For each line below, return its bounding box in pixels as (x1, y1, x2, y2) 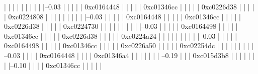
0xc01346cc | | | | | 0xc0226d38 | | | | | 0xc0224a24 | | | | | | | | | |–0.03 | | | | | (4, 30, 237, 41)
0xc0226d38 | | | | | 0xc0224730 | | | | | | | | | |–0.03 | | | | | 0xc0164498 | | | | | (4, 21, 238, 31)
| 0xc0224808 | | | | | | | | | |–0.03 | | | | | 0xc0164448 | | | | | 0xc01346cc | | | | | (4, 11, 241, 21)
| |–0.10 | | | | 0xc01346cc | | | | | (4, 60, 102, 70)
